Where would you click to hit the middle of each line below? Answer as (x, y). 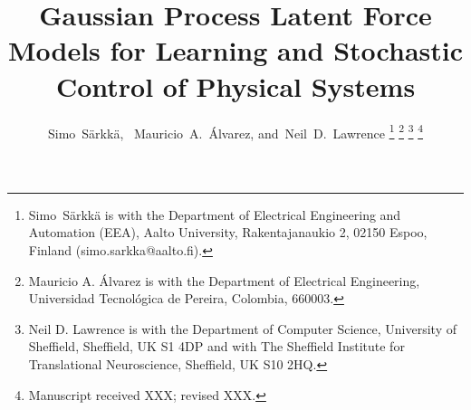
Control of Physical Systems (235, 86)
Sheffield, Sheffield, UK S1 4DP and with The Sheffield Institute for (216, 346)
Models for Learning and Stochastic (235, 50)
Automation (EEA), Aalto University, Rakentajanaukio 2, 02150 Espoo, (228, 232)
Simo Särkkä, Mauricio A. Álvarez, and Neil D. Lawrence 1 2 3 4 (235, 131)
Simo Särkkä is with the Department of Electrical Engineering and (215, 214)
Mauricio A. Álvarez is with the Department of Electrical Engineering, (224, 280)
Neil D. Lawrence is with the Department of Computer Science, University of (242, 328)
